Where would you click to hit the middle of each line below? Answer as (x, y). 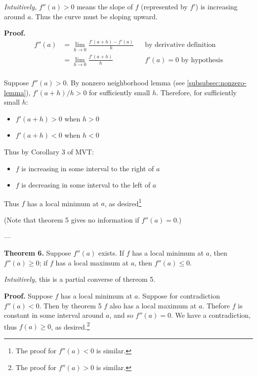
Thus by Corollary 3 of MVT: (49, 152)
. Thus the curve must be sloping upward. (94, 16)
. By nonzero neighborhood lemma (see (126, 83)
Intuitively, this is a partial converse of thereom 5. (80, 279)
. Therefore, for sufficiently (196, 92)
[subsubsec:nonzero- (217, 83)
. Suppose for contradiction (179, 296)
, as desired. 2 (70, 326)
